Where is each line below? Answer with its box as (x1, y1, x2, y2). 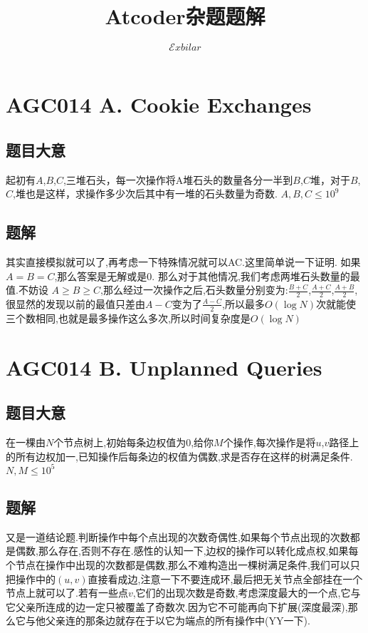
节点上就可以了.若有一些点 (6, 585, 128, 600)
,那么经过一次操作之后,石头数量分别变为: (100, 282, 288, 297)
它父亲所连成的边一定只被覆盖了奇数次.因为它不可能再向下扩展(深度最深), (6, 599, 348, 614)
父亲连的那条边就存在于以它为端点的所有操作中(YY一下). (45, 613, 310, 628)
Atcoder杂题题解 (105, 1, 266, 31)
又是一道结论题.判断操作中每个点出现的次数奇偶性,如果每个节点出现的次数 (6, 529, 350, 544)
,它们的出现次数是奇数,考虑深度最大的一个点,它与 (132, 585, 361, 600)
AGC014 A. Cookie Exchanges (6, 90, 312, 119)
